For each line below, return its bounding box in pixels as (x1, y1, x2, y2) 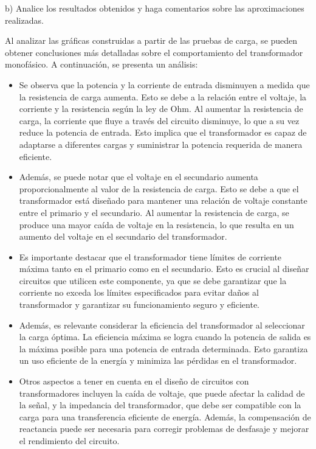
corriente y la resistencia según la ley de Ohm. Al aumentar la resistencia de (19, 102, 303, 115)
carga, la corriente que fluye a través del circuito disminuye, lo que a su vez (19, 114, 300, 127)
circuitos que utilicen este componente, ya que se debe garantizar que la (19, 274, 287, 287)
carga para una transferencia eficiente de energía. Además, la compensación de (19, 410, 311, 423)
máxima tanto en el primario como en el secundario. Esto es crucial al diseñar (19, 262, 309, 275)
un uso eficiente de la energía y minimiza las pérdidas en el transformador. (19, 354, 297, 367)
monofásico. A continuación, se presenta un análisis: (5, 58, 198, 71)
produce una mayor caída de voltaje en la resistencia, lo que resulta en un (19, 218, 294, 231)
